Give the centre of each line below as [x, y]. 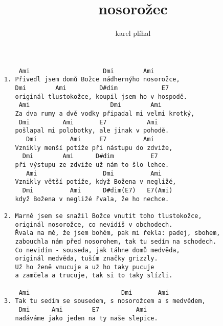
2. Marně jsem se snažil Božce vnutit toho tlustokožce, [103, 216]
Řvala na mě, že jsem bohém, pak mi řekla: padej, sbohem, [118, 233]
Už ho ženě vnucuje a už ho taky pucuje [85, 267]
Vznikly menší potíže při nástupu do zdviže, [94, 148]
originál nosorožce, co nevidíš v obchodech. [94, 224]
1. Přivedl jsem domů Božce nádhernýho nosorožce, [92, 80]
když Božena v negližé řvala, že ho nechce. [92, 199]
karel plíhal [133, 33]
